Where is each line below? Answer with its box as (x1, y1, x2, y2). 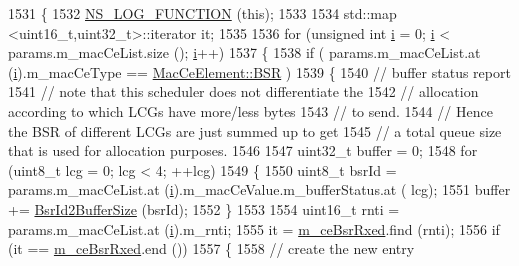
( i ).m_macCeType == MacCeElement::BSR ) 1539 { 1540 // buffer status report (8, 61, 511, 82)
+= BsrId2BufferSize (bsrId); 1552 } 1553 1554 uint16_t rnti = (8, 198, 400, 219)
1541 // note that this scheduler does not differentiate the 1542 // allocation (8, 81, 479, 102)
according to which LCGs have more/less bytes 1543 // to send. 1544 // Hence (8, 100, 493, 121)
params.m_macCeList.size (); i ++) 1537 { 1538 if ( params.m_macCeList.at (8, 42, 481, 63)
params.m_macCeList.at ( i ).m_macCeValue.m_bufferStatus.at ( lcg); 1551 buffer (8, 179, 511, 200)
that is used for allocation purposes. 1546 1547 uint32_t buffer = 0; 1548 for (8, 140, 478, 161)
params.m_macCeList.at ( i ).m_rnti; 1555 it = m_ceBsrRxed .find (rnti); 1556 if (8, 218, 500, 239)
